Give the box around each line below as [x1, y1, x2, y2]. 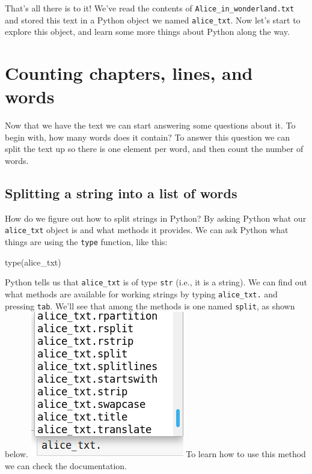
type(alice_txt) [5, 255, 61, 268]
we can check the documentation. [5, 459, 127, 472]
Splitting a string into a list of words [5, 183, 237, 202]
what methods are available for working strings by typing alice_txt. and [5, 287, 278, 300]
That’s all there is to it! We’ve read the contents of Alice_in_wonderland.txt [5, 2, 295, 14]
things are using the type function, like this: [5, 235, 168, 248]
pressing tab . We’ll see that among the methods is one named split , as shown [5, 299, 295, 312]
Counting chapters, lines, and [5, 61, 253, 85]
